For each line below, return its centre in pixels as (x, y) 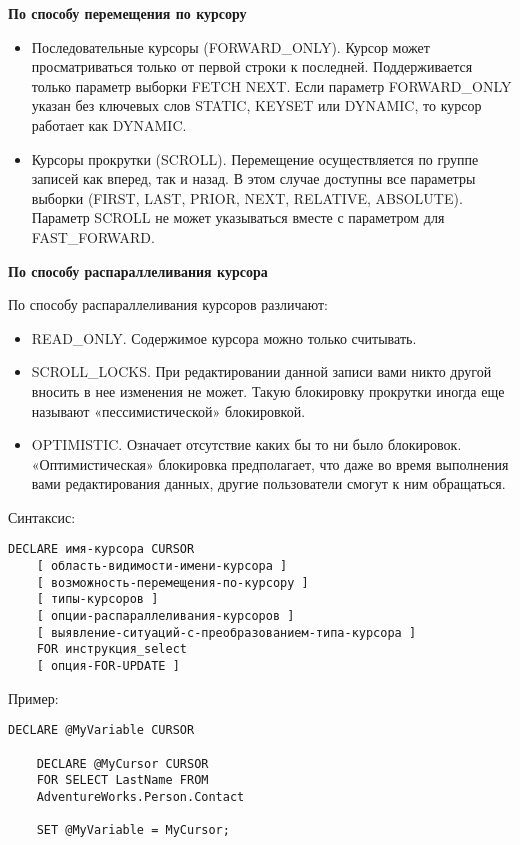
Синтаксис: (42, 516)
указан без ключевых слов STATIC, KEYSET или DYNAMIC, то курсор (256, 105)
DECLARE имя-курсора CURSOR (101, 549)
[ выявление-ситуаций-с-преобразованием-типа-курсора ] (226, 632)
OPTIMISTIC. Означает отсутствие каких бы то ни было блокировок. (246, 444)
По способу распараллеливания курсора (138, 270)
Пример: (33, 697)
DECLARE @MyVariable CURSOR (101, 730)
